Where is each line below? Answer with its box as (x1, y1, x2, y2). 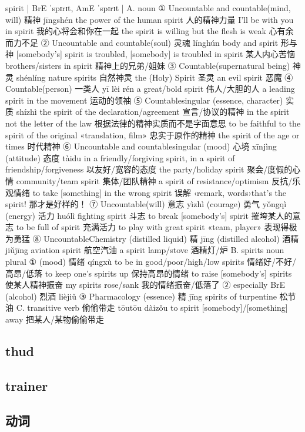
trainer (5, 376, 48, 394)
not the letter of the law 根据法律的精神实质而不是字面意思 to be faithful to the (5, 117, 301, 129)
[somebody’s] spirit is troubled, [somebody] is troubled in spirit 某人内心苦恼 (16, 48, 296, 60)
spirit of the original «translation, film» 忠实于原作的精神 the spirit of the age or (5, 128, 300, 141)
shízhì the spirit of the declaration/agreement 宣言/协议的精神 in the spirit (16, 105, 290, 118)
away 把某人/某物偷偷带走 (5, 313, 104, 325)
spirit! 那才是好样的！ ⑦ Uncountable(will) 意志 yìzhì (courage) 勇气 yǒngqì (5, 198, 287, 210)
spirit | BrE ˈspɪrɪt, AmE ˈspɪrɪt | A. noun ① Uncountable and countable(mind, (5, 2, 291, 14)
